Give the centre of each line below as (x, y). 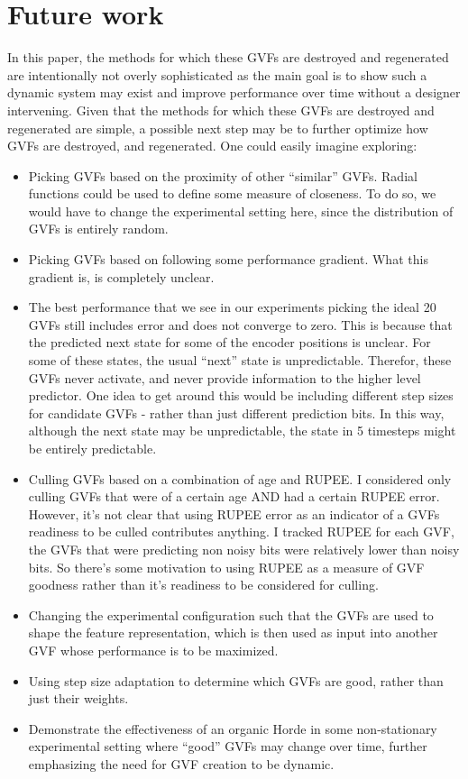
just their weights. (78, 698)
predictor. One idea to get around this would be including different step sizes (241, 395)
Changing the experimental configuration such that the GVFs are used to (231, 614)
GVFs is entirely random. (98, 229)
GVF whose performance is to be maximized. (153, 650)
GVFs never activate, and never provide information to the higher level (225, 377)
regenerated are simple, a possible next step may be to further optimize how (218, 128)
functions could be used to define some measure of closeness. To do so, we (232, 193)
